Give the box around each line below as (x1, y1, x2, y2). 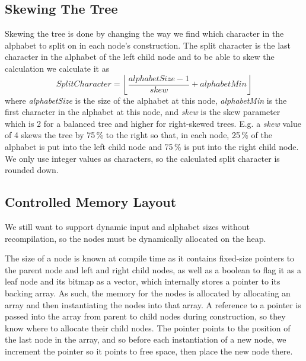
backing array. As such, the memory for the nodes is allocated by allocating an (5, 286, 291, 299)
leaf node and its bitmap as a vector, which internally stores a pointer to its (5, 275, 280, 287)
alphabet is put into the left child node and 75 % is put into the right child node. (5, 140, 299, 152)
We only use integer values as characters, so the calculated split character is (5, 152, 280, 164)
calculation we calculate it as (5, 62, 110, 74)
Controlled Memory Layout (5, 193, 177, 211)
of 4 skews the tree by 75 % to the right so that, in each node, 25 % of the (5, 129, 272, 141)
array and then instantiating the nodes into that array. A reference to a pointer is (5, 298, 301, 311)
